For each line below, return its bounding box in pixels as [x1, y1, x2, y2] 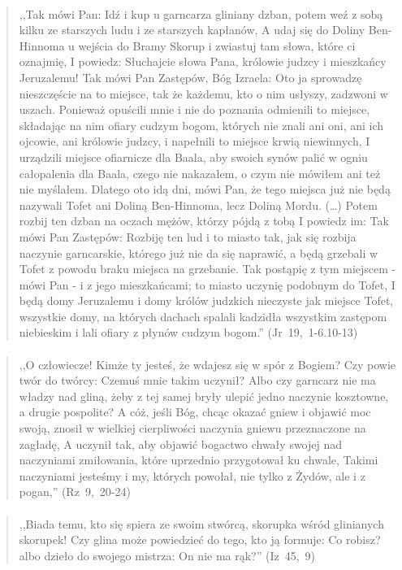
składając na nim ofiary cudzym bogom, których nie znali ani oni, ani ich [19, 116, 384, 133]
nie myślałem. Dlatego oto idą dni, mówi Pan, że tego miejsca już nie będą [19, 181, 391, 198]
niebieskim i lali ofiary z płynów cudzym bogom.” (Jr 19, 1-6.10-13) [19, 324, 358, 341]
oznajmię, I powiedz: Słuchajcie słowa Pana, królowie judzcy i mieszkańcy [19, 53, 387, 70]
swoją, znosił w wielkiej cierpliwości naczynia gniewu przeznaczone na [19, 420, 366, 437]
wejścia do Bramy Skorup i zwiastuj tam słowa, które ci [78, 37, 356, 54]
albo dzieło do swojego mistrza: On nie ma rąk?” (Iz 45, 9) [19, 546, 316, 563]
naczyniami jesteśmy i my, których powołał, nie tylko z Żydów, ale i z [19, 467, 365, 484]
